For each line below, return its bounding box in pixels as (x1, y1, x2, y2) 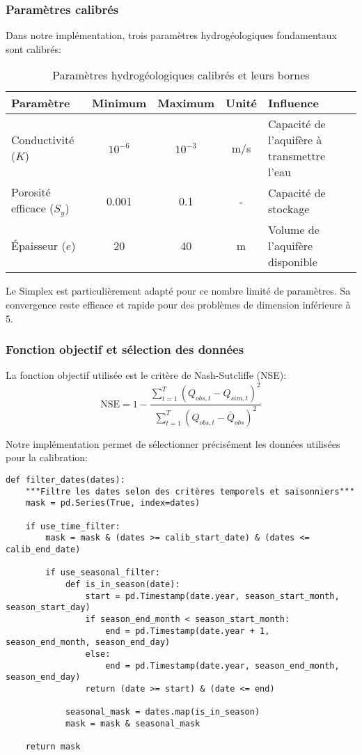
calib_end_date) (6, 544, 81, 554)
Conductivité (11, 132, 74, 148)
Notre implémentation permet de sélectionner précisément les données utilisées (6, 436, 340, 451)
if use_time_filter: (25, 521, 120, 531)
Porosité (11, 184, 51, 201)
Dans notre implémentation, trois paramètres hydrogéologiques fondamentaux (6, 28, 337, 42)
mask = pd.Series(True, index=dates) (25, 498, 200, 508)
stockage (268, 201, 310, 217)
